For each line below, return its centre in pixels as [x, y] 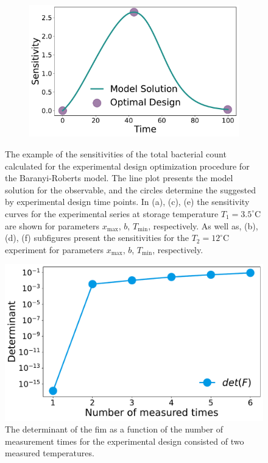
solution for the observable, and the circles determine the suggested [130, 189]
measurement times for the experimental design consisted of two [125, 441]
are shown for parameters [52, 225]
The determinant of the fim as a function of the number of [114, 429]
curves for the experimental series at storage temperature [112, 213]
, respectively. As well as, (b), [203, 225]
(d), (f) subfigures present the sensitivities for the [97, 238]
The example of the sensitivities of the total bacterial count [116, 153]
